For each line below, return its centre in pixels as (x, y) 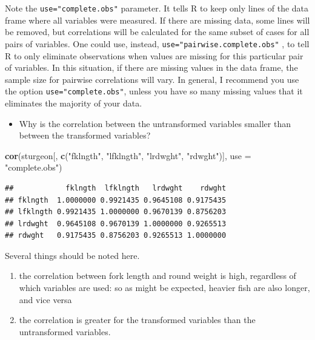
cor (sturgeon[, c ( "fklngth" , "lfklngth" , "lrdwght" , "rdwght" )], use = (128, 155)
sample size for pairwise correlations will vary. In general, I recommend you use (152, 79)
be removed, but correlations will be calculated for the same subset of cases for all (157, 32)
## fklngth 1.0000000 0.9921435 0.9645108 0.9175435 (116, 200)
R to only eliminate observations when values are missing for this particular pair (154, 55)
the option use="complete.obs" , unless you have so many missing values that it (154, 91)
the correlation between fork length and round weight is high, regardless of (157, 276)
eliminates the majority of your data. (74, 103)
